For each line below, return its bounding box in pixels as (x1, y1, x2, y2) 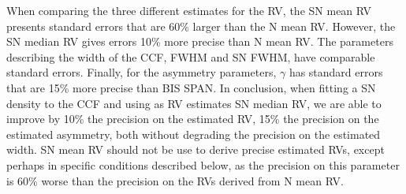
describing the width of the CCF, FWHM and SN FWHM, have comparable (6, 48, 375, 65)
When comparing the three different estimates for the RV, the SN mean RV (6, 2, 372, 18)
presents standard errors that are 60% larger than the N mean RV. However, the (6, 17, 396, 34)
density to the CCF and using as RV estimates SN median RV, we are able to (6, 95, 382, 111)
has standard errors (289, 64, 383, 80)
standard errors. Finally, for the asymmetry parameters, (6, 64, 277, 80)
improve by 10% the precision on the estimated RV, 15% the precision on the (6, 110, 379, 127)
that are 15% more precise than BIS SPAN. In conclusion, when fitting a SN (6, 79, 376, 95)
